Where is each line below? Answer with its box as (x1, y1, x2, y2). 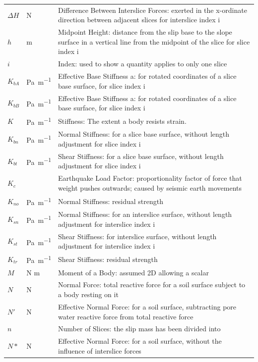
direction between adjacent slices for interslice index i (58, 14, 220, 25)
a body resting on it (58, 289, 119, 300)
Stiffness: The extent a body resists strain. (58, 115, 187, 126)
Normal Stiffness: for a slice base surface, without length (58, 129, 230, 139)
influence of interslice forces (58, 345, 141, 356)
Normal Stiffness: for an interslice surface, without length (58, 209, 232, 219)
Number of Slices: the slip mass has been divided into (58, 323, 221, 334)
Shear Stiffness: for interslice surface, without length (58, 231, 217, 241)
